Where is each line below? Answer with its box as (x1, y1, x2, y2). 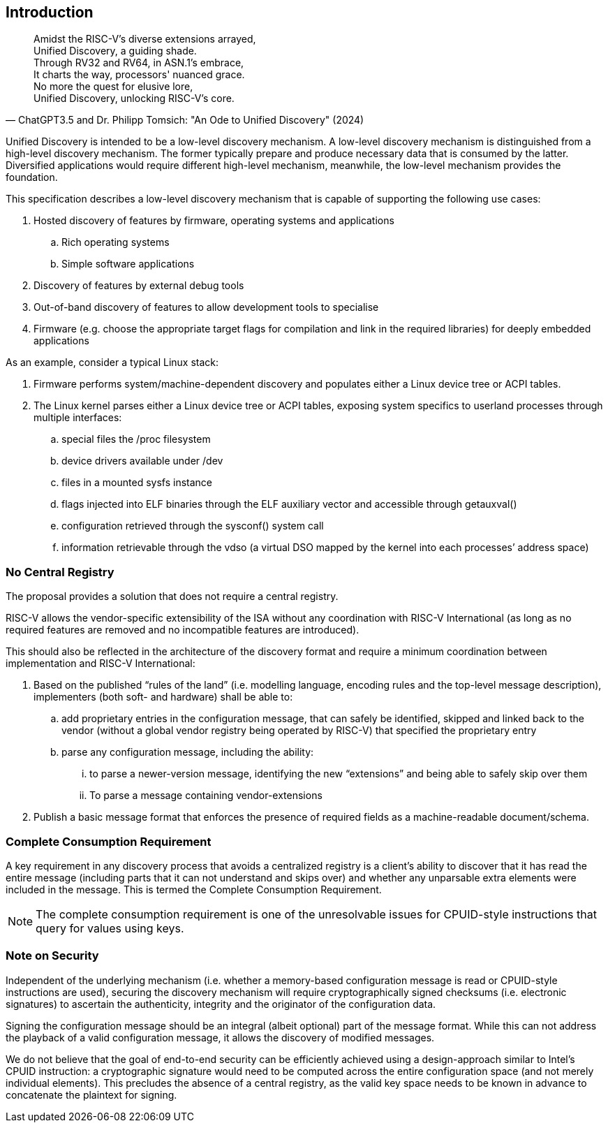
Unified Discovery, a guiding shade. (34, 45, 197, 57)
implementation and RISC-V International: (6, 657, 195, 670)
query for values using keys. (36, 921, 184, 935)
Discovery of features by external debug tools (34, 279, 244, 292)
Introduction (6, 3, 94, 21)
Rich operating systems (61, 236, 170, 249)
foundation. (6, 171, 58, 184)
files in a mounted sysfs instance (61, 476, 213, 489)
